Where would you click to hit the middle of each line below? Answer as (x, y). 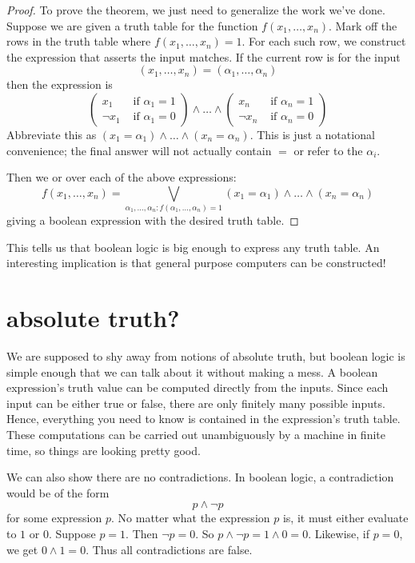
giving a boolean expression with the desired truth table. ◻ (153, 220)
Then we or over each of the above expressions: (122, 177)
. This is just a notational (312, 134)
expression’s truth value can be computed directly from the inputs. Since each (198, 387)
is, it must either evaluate (345, 518)
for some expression (54, 518)
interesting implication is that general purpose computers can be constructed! (196, 263)
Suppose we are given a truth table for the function (132, 25)
